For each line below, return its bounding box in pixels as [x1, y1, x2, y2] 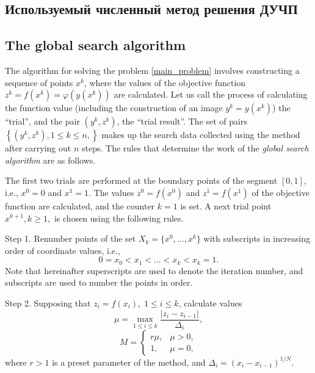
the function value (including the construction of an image [5, 101, 223, 114]
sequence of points [5, 76, 73, 89]
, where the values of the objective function [84, 76, 246, 89]
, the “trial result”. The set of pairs [117, 115, 247, 128]
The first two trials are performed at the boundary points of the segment [5, 174, 278, 187]
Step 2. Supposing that [5, 296, 91, 309]
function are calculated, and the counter [5, 199, 155, 212]
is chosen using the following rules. [54, 211, 184, 224]
